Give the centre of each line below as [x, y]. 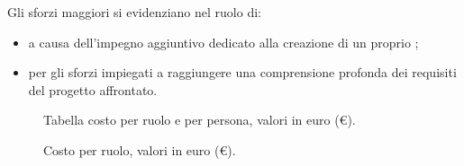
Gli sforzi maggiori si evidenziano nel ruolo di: [134, 12]
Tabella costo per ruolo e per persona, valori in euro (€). [200, 120]
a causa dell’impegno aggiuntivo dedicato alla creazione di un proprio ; [223, 42]
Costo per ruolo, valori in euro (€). [140, 149]
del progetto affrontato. [93, 89]
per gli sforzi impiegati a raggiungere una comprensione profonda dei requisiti [242, 72]
